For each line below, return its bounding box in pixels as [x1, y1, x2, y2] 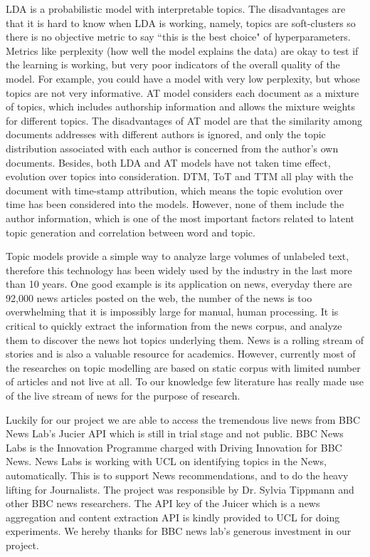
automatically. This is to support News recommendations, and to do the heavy [6, 468, 349, 482]
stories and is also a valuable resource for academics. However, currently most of [6, 346, 356, 361]
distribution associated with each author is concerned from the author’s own [6, 140, 339, 155]
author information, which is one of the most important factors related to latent [6, 210, 355, 225]
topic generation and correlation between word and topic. [6, 224, 255, 239]
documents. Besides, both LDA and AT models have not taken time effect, [6, 155, 331, 170]
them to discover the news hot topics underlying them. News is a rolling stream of [6, 332, 364, 347]
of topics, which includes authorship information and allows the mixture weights [6, 99, 355, 114]
